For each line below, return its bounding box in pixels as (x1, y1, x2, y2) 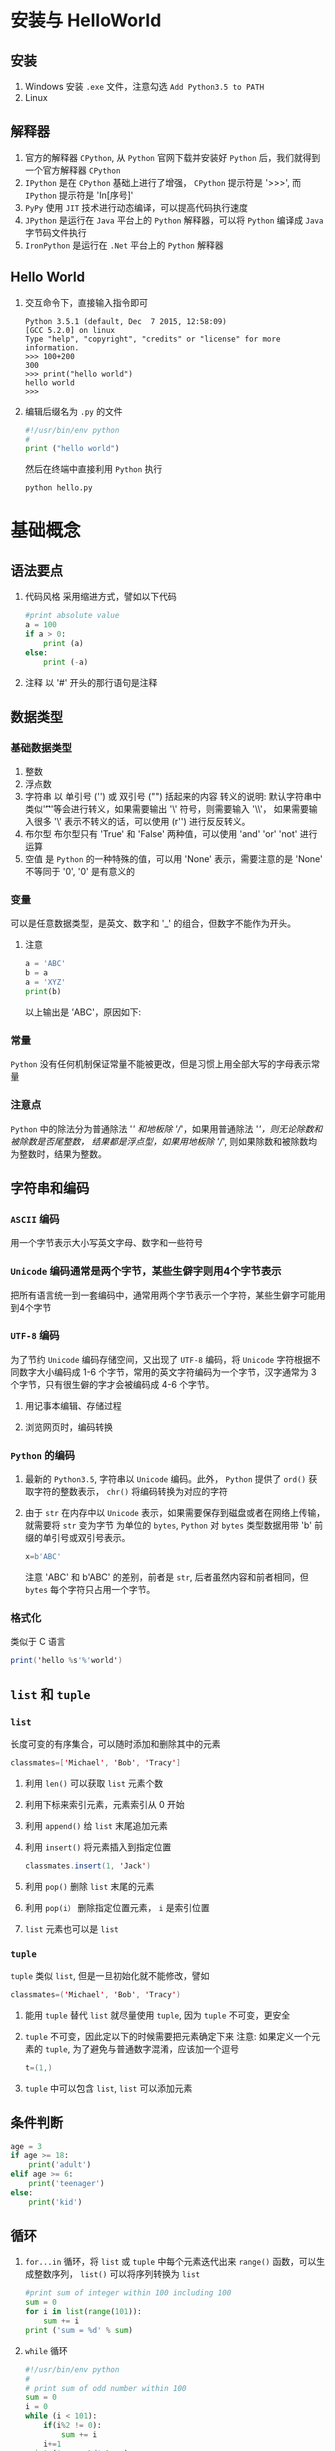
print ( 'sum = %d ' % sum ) (24, 2325, 133, 2335)
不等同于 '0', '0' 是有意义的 (24, 866, 135, 878)
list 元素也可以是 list (24, 1922, 119, 1935)
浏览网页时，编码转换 (24, 1421, 113, 1433)
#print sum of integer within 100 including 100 (24, 2288, 232, 2298)
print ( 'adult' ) (28, 2160, 92, 2170)
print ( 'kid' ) (28, 2197, 83, 2207)
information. (24, 342, 80, 353)
